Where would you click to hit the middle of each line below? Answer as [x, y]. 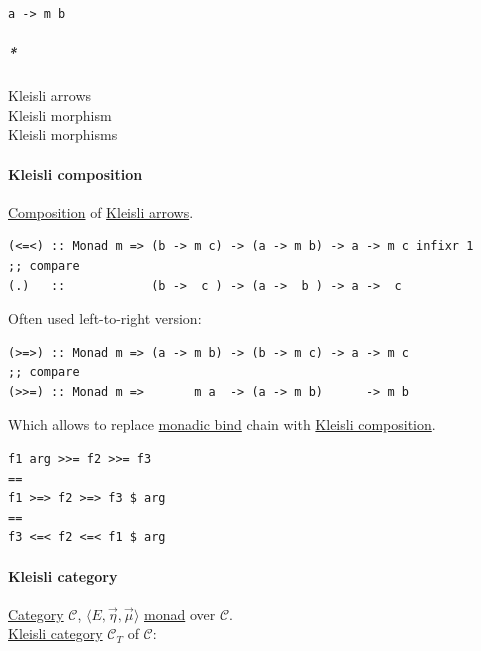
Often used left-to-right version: [105, 318]
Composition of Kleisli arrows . [101, 211]
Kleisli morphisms [63, 134]
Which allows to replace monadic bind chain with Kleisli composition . [222, 424]
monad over [180, 613]
